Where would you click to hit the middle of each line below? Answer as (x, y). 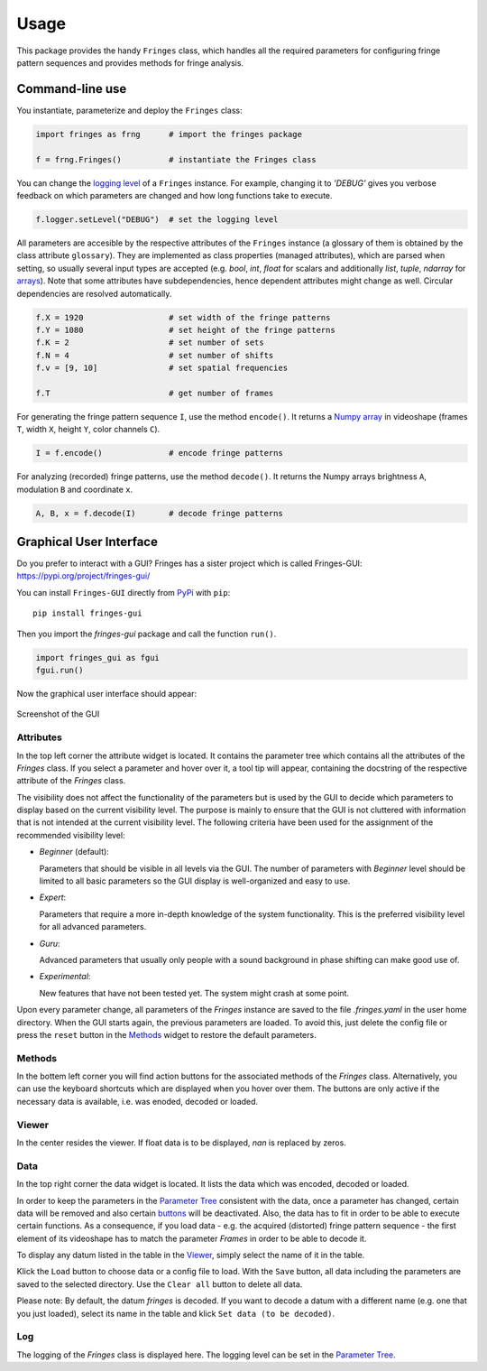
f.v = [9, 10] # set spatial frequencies (162, 368)
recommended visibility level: (71, 835)
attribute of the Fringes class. (71, 781)
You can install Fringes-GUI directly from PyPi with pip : (124, 592)
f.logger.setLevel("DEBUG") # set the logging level (157, 219)
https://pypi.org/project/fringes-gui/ (83, 576)
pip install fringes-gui (87, 613)
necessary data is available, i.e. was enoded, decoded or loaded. (138, 1101)
